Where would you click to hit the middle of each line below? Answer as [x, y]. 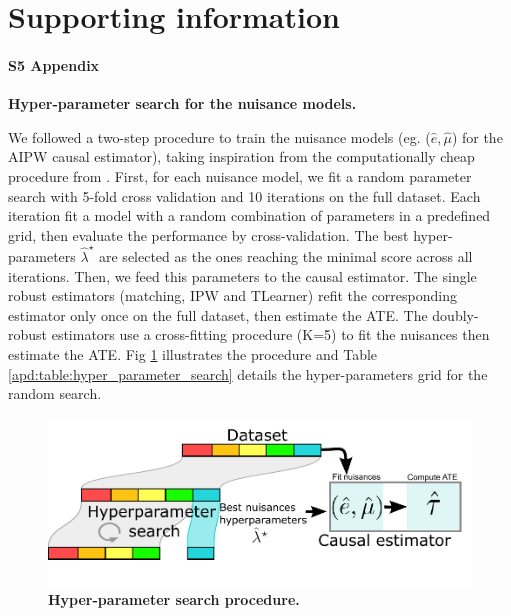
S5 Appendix [54, 64]
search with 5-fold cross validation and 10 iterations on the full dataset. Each [244, 195]
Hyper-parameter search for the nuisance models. [182, 103]
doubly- [455, 314]
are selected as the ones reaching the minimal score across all [286, 256]
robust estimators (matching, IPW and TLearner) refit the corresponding [232, 295]
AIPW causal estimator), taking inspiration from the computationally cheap [241, 156]
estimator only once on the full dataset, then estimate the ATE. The [218, 314]
